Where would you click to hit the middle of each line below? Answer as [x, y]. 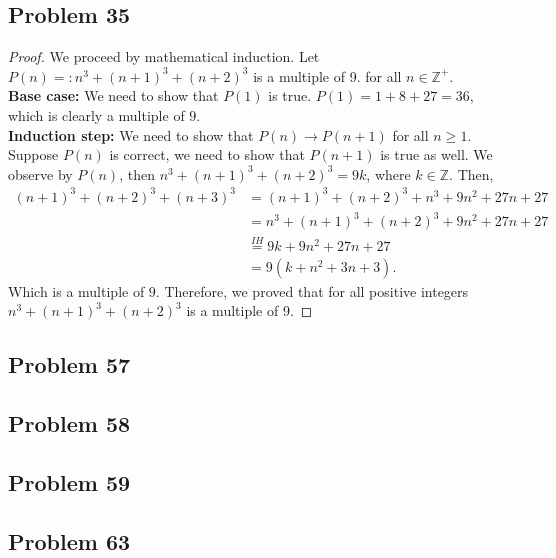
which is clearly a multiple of [96, 114]
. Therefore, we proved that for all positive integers [312, 290]
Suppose [33, 154]
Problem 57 [69, 364]
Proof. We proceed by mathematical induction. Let [164, 56]
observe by [40, 173]
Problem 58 [69, 423]
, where [388, 173]
